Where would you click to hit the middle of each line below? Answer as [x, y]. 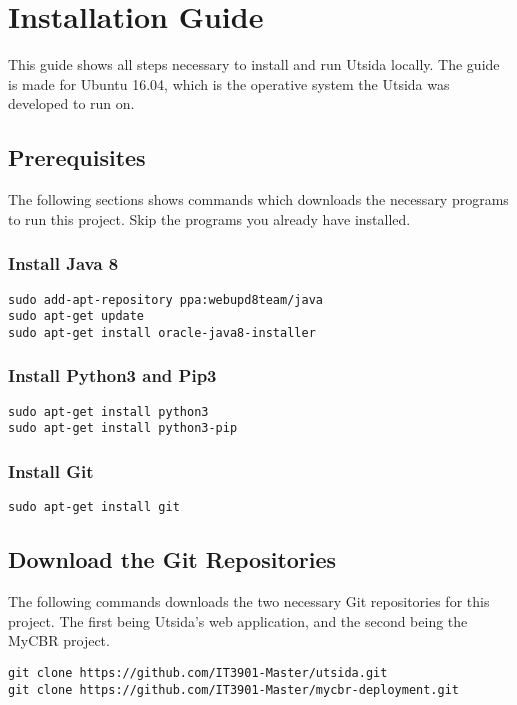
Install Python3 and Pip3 [112, 375]
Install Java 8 [63, 263]
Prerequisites [77, 157]
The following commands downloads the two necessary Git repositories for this [249, 601]
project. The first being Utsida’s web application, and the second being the [238, 620]
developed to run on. [71, 103]
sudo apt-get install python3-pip [123, 428]
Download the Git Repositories [172, 559]
